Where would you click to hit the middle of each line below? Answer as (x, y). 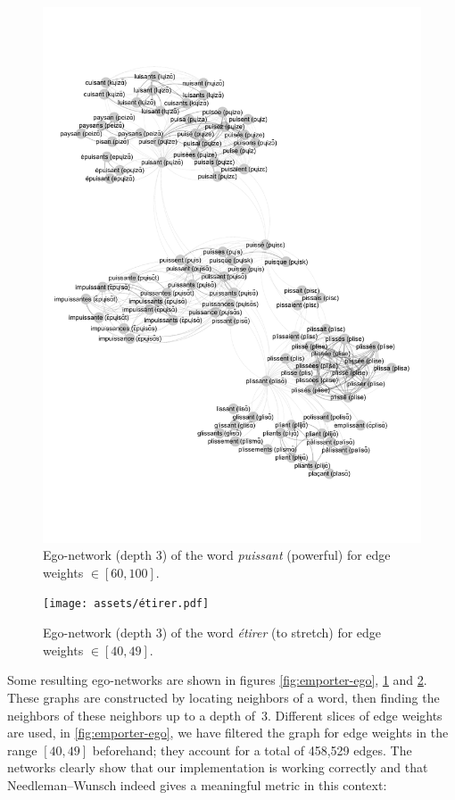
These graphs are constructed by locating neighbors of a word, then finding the (223, 697)
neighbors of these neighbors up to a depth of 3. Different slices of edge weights (225, 715)
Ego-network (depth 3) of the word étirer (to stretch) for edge (212, 633)
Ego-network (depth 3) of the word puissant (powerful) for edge (217, 555)
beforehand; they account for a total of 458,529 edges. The (252, 750)
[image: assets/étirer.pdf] (126, 604)
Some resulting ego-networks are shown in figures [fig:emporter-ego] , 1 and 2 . (217, 680)
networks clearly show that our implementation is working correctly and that (218, 767)
